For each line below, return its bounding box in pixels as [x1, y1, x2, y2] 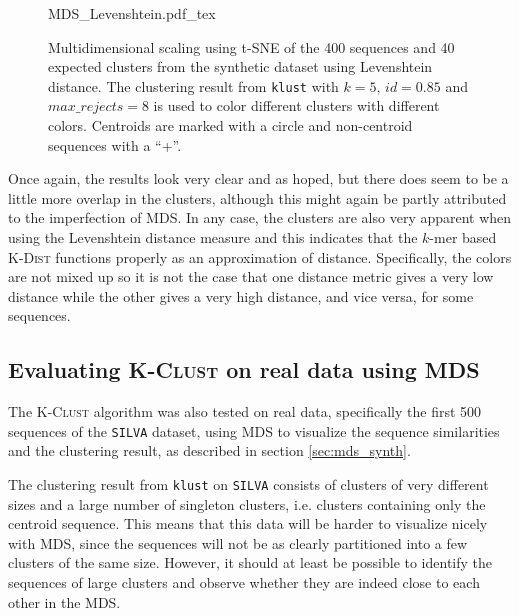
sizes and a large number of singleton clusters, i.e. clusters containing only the [8, 493, 486, 514]
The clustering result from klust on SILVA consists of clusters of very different [8, 474, 489, 495]
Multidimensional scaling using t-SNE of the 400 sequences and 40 [48, 36, 455, 57]
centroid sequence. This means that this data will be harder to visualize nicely [8, 513, 488, 534]
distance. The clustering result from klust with [48, 75, 339, 96]
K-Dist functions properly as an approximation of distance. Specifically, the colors [8, 246, 512, 267]
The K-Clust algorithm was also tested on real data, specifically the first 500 [8, 401, 482, 422]
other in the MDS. [8, 591, 121, 612]
